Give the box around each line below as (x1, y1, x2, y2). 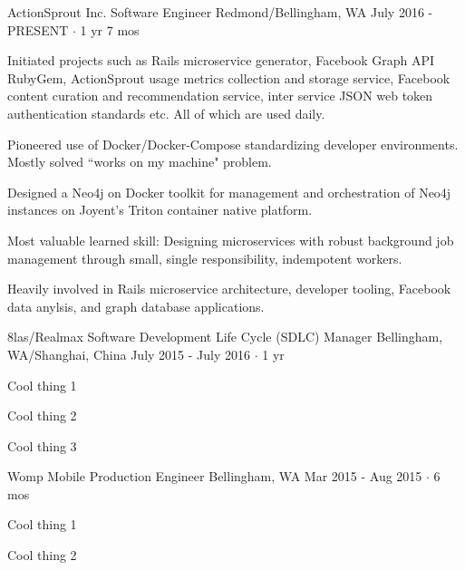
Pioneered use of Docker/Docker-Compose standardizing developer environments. (7, 134, 459, 153)
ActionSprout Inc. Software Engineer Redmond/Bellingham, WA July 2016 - (7, 3, 433, 21)
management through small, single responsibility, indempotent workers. (7, 248, 402, 267)
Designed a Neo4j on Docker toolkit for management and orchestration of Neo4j (7, 182, 451, 201)
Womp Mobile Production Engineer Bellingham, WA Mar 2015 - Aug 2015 (7, 467, 422, 486)
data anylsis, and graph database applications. (7, 296, 265, 315)
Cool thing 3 (7, 436, 77, 455)
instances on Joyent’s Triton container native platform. (7, 200, 313, 219)
